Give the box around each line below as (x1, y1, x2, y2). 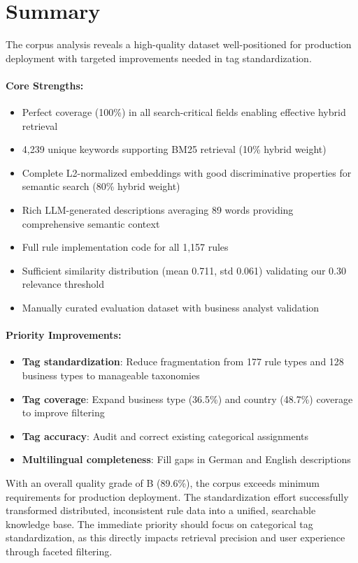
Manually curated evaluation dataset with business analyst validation (22, 300, 320, 315)
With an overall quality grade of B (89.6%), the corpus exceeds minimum (6, 476, 320, 490)
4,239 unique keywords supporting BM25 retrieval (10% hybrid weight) (22, 142, 327, 156)
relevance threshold (22, 277, 105, 291)
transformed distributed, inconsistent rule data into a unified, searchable (6, 503, 316, 518)
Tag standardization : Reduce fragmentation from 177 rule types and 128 (22, 354, 344, 369)
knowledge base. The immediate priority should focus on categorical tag (6, 516, 313, 531)
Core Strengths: (6, 78, 84, 92)
